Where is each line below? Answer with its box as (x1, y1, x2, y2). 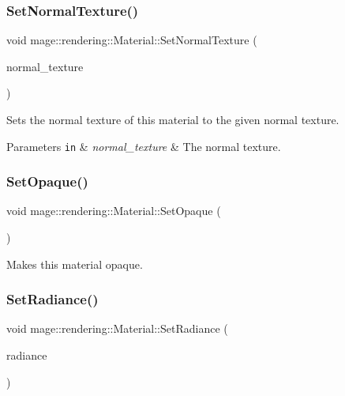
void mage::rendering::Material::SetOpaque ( (6, 202, 221, 219)
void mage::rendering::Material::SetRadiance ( (6, 320, 228, 337)
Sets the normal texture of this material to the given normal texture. (6, 111, 339, 127)
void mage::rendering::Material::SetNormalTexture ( (6, 32, 257, 48)
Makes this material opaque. (6, 255, 143, 272)
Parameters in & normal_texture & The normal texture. (6, 138, 281, 154)
